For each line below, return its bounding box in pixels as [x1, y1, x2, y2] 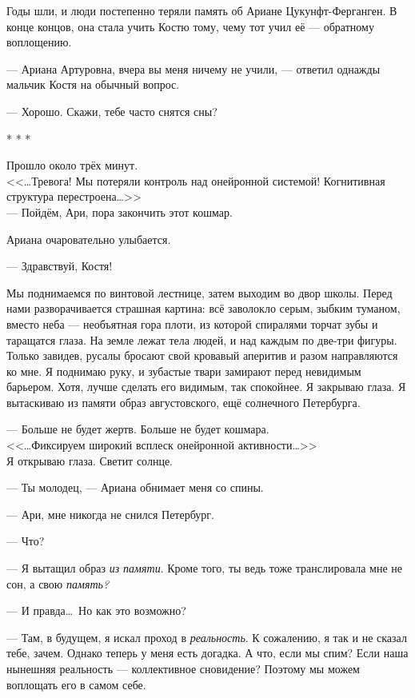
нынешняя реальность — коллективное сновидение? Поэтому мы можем [6, 660, 360, 676]
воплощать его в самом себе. [6, 676, 146, 692]
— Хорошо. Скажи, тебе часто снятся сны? [6, 102, 217, 119]
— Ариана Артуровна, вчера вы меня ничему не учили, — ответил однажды [6, 60, 381, 77]
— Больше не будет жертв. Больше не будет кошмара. [6, 421, 269, 437]
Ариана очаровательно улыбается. [6, 230, 171, 247]
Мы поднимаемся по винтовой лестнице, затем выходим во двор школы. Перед [6, 284, 393, 301]
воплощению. [6, 34, 72, 50]
